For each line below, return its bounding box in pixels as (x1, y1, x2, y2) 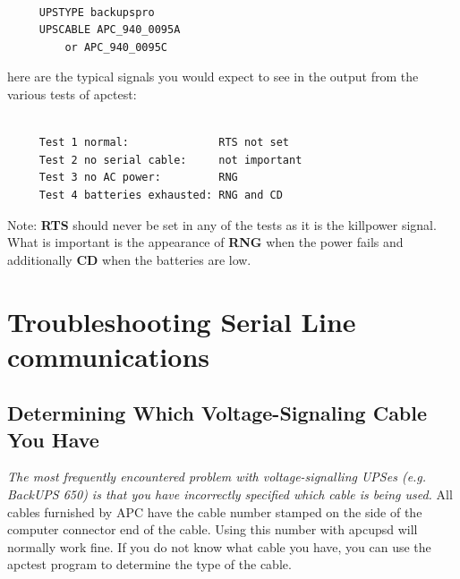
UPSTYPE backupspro (38, 5, 155, 19)
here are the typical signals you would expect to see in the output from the (7, 67, 419, 86)
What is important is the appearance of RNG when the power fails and (7, 233, 404, 251)
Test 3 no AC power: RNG (38, 171, 238, 184)
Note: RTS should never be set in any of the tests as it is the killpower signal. (7, 215, 437, 234)
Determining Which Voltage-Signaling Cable (7, 399, 428, 427)
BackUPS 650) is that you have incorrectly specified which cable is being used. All (7, 485, 453, 504)
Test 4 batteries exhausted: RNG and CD (38, 188, 283, 201)
